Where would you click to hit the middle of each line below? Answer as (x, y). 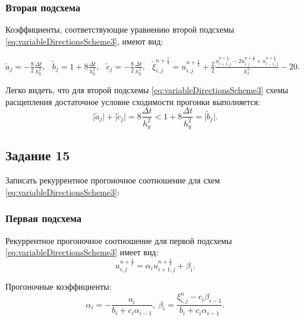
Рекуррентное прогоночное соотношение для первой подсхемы (119, 240)
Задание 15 (38, 155)
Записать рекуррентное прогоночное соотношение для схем (113, 180)
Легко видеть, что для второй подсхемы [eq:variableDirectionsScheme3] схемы (147, 89)
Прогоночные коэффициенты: (59, 286)
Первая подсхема (43, 218)
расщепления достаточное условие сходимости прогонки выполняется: (133, 101)
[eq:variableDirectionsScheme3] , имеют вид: (84, 41)
